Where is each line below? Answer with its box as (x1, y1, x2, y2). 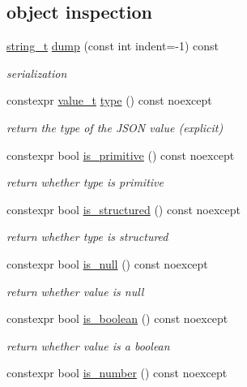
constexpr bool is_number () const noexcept (6, 364, 228, 381)
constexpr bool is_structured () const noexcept (6, 200, 241, 217)
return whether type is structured (6, 228, 168, 245)
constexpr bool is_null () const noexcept (6, 255, 208, 272)
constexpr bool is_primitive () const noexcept (6, 146, 235, 163)
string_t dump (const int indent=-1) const (6, 37, 219, 54)
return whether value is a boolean (6, 337, 170, 354)
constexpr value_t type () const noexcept (6, 92, 212, 109)
